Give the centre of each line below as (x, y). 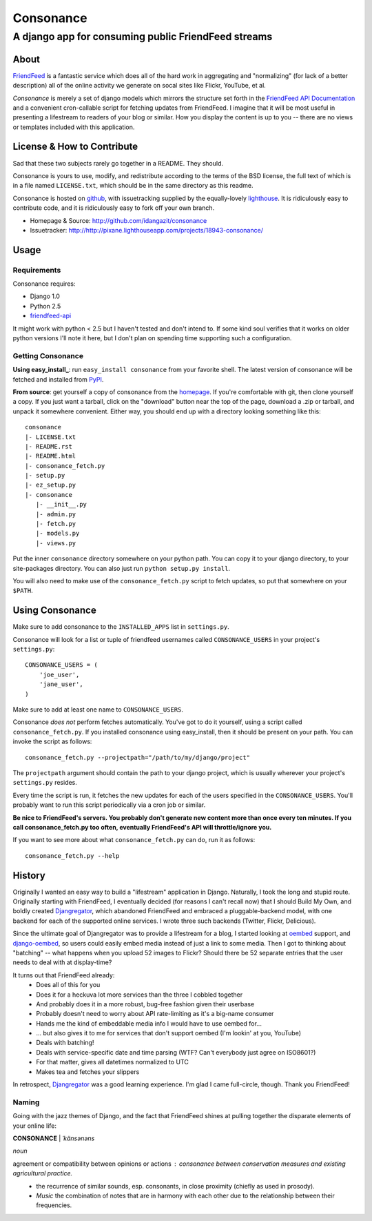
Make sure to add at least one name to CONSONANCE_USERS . (98, 710)
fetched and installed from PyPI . (58, 379)
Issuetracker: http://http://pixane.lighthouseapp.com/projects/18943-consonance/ (146, 230)
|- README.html (51, 456)
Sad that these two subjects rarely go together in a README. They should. (118, 163)
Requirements (37, 270)
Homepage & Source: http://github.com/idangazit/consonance (118, 220)
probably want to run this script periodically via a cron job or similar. (109, 805)
